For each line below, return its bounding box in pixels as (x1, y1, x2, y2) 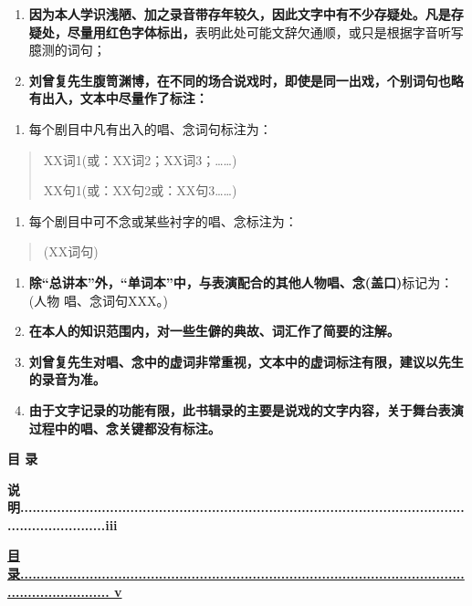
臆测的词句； (28, 40, 106, 59)
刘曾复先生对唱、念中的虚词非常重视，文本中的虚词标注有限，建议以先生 (28, 351, 464, 371)
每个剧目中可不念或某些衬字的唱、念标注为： (28, 211, 298, 230)
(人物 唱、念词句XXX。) (28, 290, 168, 309)
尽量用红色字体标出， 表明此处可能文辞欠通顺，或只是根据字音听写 (67, 22, 464, 41)
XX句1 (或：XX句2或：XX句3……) (43, 181, 237, 200)
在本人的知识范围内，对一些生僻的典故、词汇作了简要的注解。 (28, 321, 400, 340)
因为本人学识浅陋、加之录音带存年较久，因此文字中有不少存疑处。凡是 (28, 5, 451, 23)
